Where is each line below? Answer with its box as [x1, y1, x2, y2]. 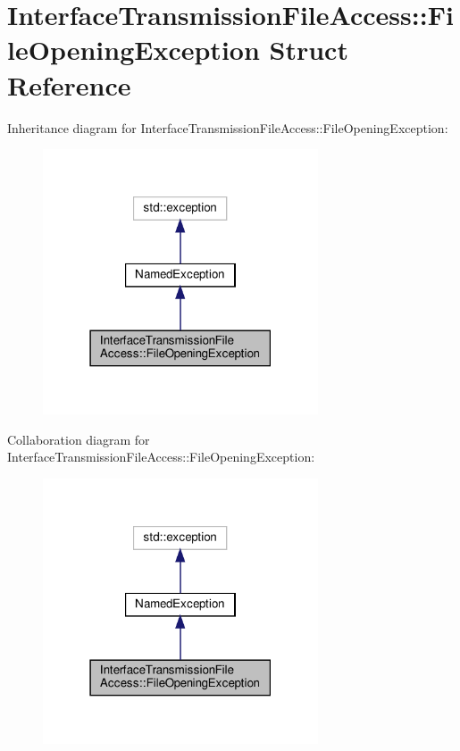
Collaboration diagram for [7, 430, 150, 448]
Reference [7, 66, 131, 103]
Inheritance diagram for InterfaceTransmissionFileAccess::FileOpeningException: [7, 118, 448, 137]
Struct [269, 31, 348, 68]
